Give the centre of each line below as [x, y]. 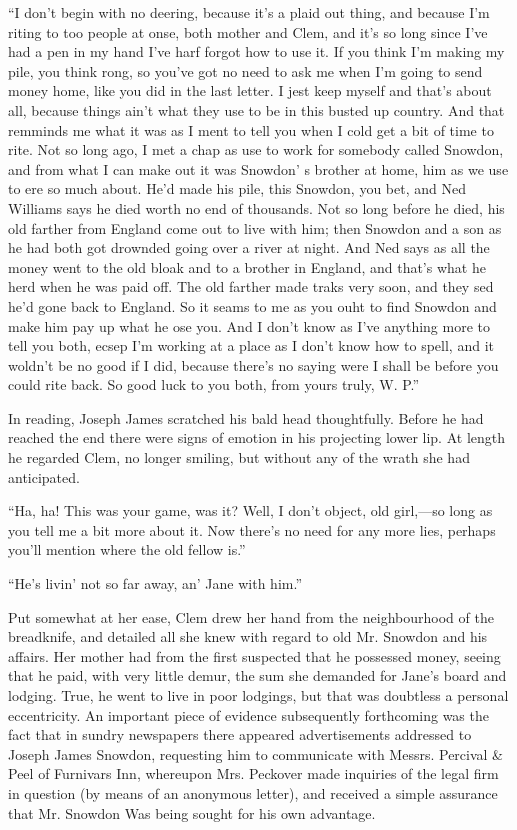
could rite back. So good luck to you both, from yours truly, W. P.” [214, 384]
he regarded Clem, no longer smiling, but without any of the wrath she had [239, 457]
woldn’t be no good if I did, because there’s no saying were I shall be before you [253, 364]
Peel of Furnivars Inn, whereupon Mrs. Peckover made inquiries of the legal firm [253, 773]
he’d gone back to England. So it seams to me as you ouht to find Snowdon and [252, 305]
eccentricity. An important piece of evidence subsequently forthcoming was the [248, 714]
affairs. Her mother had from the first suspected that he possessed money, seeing [254, 655]
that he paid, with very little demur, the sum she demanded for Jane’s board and [257, 675]
